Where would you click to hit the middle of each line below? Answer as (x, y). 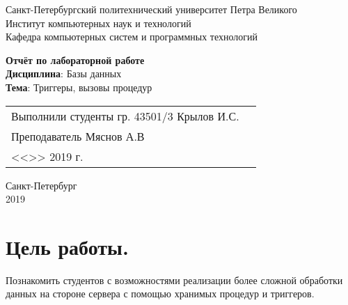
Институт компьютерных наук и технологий (98, 23)
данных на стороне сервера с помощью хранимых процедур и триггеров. (160, 294)
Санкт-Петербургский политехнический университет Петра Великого (151, 9)
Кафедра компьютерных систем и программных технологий (132, 37)
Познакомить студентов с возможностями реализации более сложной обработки (174, 280)
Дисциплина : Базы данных (64, 73)
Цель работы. (67, 246)
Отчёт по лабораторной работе (75, 60)
